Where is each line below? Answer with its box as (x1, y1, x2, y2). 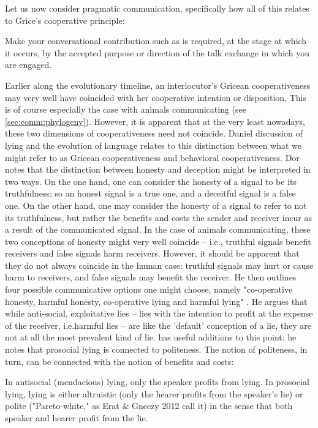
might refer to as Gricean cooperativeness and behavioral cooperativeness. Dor (5, 151, 300, 163)
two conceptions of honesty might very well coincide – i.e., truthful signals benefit (5, 235, 311, 247)
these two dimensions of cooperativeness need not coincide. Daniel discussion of (5, 127, 303, 140)
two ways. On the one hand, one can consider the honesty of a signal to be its (5, 175, 297, 187)
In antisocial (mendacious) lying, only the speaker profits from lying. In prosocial (5, 375, 309, 388)
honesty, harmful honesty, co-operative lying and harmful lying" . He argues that (5, 295, 308, 307)
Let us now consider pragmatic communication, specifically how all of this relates (5, 2, 309, 14)
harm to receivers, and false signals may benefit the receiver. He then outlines (5, 271, 297, 283)
